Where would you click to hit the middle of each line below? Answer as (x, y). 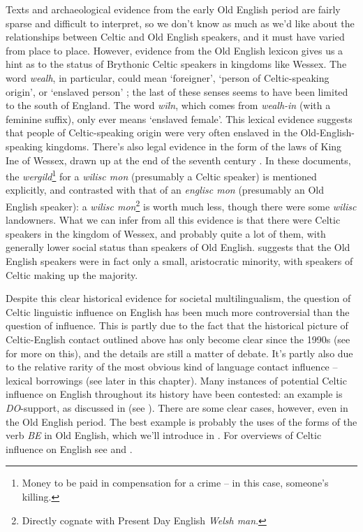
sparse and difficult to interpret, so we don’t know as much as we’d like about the (180, 23)
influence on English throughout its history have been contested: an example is (174, 394)
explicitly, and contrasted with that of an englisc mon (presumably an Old (165, 190)
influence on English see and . (69, 448)
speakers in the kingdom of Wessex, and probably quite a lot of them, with (166, 233)
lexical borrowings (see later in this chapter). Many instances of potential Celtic (176, 380)
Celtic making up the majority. (72, 274)
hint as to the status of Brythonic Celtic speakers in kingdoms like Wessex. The (176, 64)
